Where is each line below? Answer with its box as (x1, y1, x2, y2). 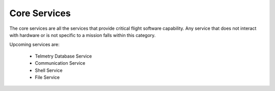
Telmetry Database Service (35, 53, 92, 59)
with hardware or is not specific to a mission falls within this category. (9, 32, 156, 38)
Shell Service (35, 67, 63, 73)
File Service (35, 74, 60, 80)
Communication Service (35, 60, 86, 66)
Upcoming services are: (9, 41, 60, 48)
